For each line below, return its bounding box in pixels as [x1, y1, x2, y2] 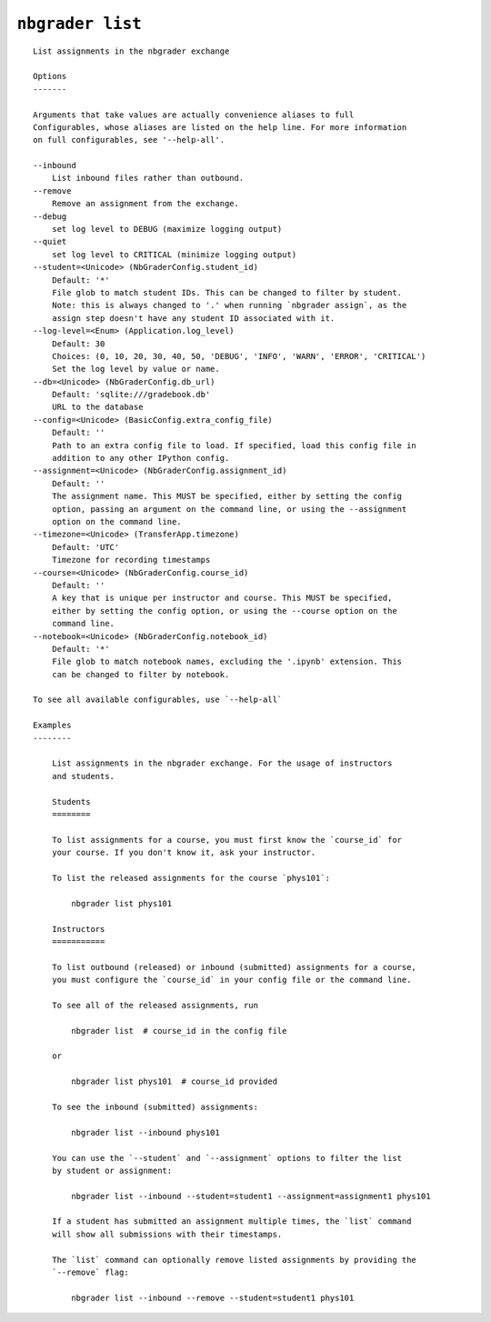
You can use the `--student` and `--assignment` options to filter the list [51, 1153, 403, 1163]
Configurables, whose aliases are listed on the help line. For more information [33, 122, 407, 132]
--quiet [33, 236, 67, 247]
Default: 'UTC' [51, 542, 120, 552]
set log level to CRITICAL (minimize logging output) [51, 249, 297, 259]
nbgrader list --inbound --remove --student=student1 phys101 [71, 1292, 355, 1303]
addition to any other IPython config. [51, 453, 230, 464]
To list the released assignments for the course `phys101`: [51, 873, 331, 883]
